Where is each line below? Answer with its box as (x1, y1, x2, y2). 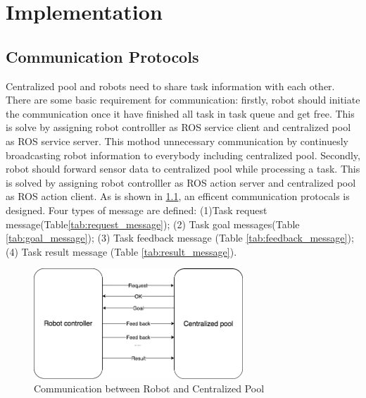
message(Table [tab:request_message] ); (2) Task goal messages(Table (6, 216, 300, 231)
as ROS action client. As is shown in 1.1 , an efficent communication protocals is (6, 189, 350, 204)
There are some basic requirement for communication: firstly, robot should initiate (6, 92, 360, 107)
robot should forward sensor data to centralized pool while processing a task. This (6, 161, 360, 176)
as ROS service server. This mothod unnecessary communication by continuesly (6, 133, 348, 148)
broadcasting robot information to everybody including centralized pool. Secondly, (6, 147, 360, 162)
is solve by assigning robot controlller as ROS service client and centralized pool (6, 120, 351, 135)
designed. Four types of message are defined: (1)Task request (6, 202, 267, 217)
